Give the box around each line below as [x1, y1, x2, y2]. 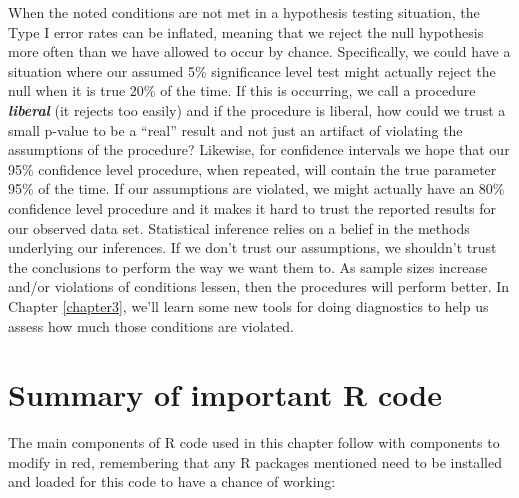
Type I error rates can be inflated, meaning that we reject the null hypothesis [8, 21, 484, 42]
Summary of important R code [8, 374, 442, 415]
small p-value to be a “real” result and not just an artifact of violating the [8, 119, 463, 140]
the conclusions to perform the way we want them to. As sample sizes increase [8, 256, 488, 277]
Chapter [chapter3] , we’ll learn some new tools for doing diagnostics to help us [8, 295, 489, 316]
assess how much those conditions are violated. [8, 315, 294, 336]
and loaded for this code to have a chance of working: [8, 471, 336, 492]
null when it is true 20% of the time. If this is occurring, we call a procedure [8, 80, 476, 101]
